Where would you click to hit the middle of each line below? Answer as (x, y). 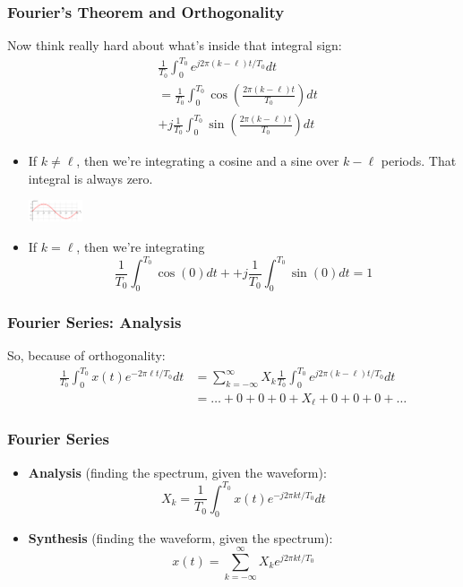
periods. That (419, 161)
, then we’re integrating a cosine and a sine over (208, 161)
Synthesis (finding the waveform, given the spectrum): (180, 537)
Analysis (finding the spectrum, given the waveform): (177, 472)
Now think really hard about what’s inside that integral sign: (175, 45)
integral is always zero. (90, 178)
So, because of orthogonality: (86, 355)
